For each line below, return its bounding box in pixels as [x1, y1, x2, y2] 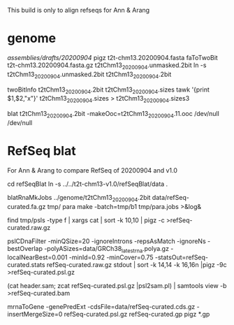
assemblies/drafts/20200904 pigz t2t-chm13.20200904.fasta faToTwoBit [7, 53, 218, 62]
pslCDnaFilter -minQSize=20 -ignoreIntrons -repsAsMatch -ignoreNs [7, 237, 206, 245]
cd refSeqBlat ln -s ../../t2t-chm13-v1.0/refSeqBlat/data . [7, 180, 168, 188]
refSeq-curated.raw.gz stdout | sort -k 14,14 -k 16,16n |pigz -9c [46, 261, 227, 269]
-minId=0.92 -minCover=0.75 [68, 253, 154, 261]
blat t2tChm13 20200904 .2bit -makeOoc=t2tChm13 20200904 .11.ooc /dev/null [7, 110, 220, 120]
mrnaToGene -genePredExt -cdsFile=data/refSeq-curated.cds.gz [7, 303, 196, 311]
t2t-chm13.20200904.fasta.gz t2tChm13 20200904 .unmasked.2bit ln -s [7, 61, 207, 71]
